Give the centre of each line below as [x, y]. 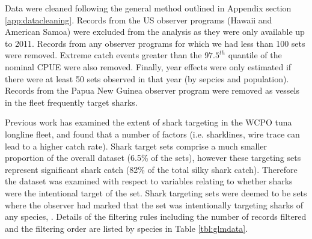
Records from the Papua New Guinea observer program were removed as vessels [152, 90]
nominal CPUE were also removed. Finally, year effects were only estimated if [148, 66]
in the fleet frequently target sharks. [71, 102]
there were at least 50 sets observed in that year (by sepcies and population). [147, 78]
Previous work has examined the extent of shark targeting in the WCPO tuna [148, 122]
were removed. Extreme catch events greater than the [103, 55]
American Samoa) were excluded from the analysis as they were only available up [155, 32]
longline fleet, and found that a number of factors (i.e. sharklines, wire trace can [152, 134]
